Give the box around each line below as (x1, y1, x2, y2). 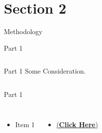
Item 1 (15, 119, 35, 129)
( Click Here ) (56, 119, 98, 129)
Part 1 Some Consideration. (4, 66, 86, 76)
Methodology (4, 26, 43, 37)
